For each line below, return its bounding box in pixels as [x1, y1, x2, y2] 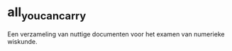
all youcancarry [7, 4, 87, 22]
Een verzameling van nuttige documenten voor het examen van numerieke [7, 29, 225, 38]
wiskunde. [7, 37, 38, 45]
